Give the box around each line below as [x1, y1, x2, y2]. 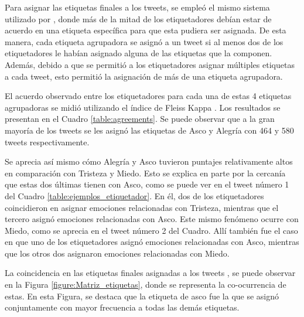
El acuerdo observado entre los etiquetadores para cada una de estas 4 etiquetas [5, 90, 292, 102]
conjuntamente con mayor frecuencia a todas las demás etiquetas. [5, 301, 240, 313]
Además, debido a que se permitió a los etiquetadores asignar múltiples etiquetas [5, 58, 295, 70]
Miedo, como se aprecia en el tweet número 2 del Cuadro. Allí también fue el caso [5, 224, 298, 236]
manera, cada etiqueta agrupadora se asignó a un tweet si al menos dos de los [5, 35, 283, 47]
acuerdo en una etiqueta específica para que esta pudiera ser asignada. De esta [5, 24, 286, 36]
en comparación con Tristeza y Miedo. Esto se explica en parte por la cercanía [5, 166, 286, 179]
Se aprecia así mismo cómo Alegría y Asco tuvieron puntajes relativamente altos [5, 155, 293, 168]
